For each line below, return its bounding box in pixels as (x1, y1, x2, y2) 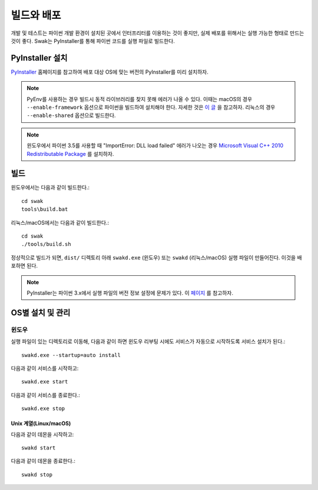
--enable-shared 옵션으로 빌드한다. (26, 112, 116, 119)
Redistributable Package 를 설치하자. (26, 150, 114, 157)
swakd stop (21, 471, 53, 478)
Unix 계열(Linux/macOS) (11, 420, 71, 427)
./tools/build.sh (21, 241, 71, 248)
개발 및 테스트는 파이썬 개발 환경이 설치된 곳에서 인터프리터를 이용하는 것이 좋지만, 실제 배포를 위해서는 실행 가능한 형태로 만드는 (11, 29, 304, 36)
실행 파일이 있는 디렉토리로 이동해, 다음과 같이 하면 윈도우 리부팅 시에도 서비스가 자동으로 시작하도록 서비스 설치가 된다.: (11, 338, 286, 345)
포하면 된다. (11, 262, 38, 269)
